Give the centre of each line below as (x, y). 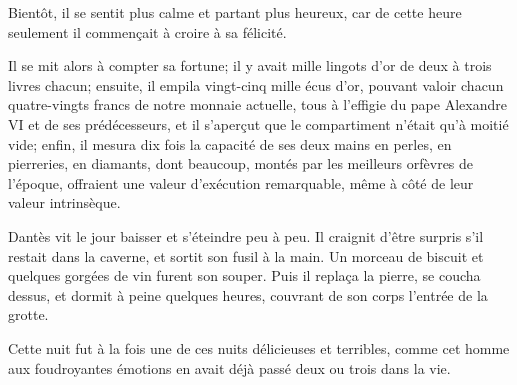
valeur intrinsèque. (64, 202)
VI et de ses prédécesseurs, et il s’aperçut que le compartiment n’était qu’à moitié (258, 123)
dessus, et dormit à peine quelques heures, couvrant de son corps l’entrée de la (248, 294)
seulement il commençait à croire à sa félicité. (147, 31)
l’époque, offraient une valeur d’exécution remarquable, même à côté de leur (241, 182)
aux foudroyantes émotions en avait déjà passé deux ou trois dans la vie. (229, 367)
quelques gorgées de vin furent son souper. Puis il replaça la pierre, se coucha (244, 275)
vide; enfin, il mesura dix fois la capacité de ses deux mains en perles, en (230, 143)
